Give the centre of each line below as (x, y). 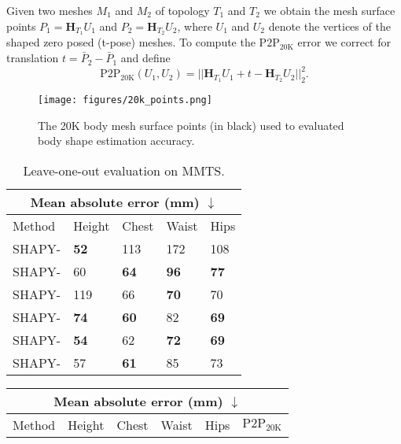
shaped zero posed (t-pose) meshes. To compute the (131, 42)
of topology (182, 10)
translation (33, 58)
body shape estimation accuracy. (116, 141)
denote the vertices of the (329, 26)
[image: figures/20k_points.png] (125, 100)
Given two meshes (50, 10)
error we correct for (344, 42)
